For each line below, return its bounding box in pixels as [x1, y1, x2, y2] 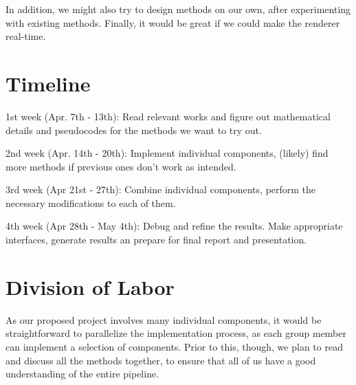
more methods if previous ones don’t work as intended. [5, 159, 236, 173]
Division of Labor [5, 272, 175, 300]
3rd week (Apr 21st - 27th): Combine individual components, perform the [5, 182, 316, 197]
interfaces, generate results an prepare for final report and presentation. [5, 232, 307, 247]
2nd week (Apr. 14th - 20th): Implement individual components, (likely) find [5, 146, 329, 160]
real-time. [5, 29, 46, 43]
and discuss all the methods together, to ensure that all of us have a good [5, 353, 316, 367]
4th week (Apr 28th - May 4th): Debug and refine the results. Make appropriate [5, 219, 343, 233]
